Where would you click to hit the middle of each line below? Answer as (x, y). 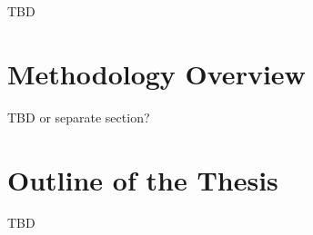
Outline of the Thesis (143, 179)
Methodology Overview (156, 73)
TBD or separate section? (79, 117)
